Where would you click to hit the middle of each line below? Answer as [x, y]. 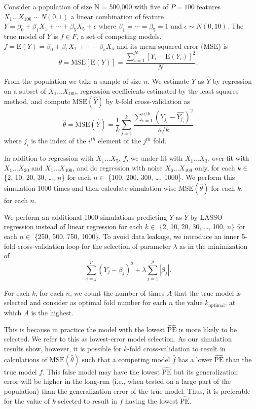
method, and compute [37, 101]
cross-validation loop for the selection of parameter [94, 246]
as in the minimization [213, 246]
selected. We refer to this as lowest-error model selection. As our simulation [118, 339]
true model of [24, 36]
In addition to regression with [49, 158]
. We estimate [168, 81]
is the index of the [59, 141]
